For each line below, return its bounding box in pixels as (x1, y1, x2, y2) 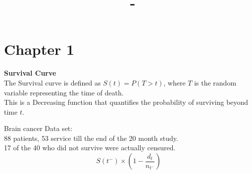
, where (163, 77, 186, 87)
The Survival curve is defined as (4, 77, 101, 87)
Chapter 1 (4, 39, 75, 59)
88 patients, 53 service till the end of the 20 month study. (4, 132, 178, 143)
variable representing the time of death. (4, 87, 124, 97)
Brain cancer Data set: (4, 123, 73, 133)
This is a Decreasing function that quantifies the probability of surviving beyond (4, 97, 249, 107)
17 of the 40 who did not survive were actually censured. (4, 142, 176, 153)
